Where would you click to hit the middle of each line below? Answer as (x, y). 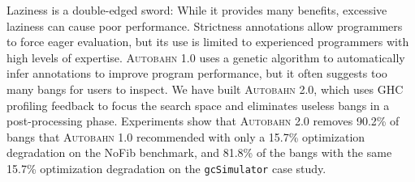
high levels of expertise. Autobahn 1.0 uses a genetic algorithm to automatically (206, 57)
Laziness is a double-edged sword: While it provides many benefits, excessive (197, 10)
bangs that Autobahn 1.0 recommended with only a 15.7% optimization (186, 136)
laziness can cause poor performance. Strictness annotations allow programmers (205, 25)
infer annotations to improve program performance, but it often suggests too (197, 73)
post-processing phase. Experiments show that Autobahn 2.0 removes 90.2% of (203, 121)
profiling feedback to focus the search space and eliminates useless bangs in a (198, 105)
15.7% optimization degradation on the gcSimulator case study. (166, 168)
